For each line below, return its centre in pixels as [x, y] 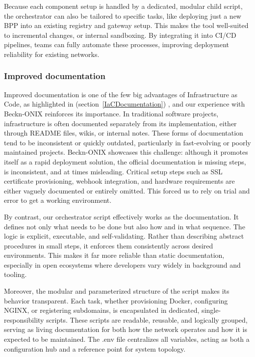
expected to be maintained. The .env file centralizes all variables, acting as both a [127, 339]
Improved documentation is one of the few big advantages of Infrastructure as [121, 94]
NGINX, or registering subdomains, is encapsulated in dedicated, [102, 310]
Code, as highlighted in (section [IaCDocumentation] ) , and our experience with [125, 104]
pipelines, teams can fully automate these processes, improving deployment [117, 44]
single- [211, 310]
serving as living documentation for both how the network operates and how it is [126, 329]
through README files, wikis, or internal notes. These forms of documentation [124, 133]
